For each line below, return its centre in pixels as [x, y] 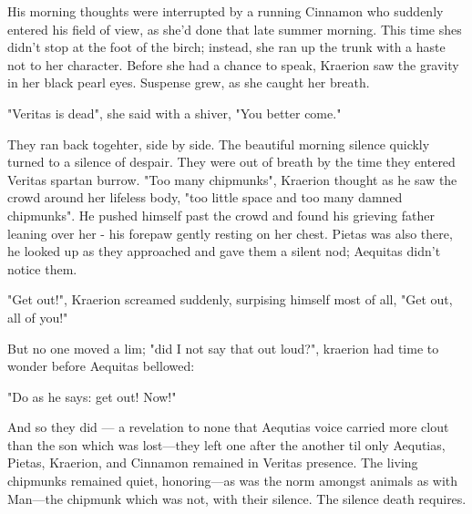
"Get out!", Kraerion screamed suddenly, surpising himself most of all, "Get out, [230, 299]
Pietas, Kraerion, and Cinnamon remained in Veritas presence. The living [213, 463]
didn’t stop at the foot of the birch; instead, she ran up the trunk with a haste [226, 47]
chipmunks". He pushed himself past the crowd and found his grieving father [221, 215]
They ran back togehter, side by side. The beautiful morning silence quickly [219, 144]
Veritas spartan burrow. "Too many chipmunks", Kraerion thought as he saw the [232, 179]
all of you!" [38, 317]
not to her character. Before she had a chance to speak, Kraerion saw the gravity [233, 64]
